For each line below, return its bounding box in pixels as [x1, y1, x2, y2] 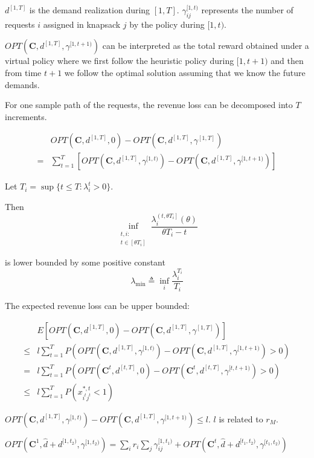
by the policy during [129, 17, 205, 30]
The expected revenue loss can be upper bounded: [5, 299, 190, 311]
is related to [219, 412, 263, 425]
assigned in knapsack [43, 17, 121, 30]
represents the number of [201, 4, 293, 16]
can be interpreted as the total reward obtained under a [102, 39, 309, 52]
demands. [5, 78, 40, 91]
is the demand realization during [29, 4, 150, 16]
